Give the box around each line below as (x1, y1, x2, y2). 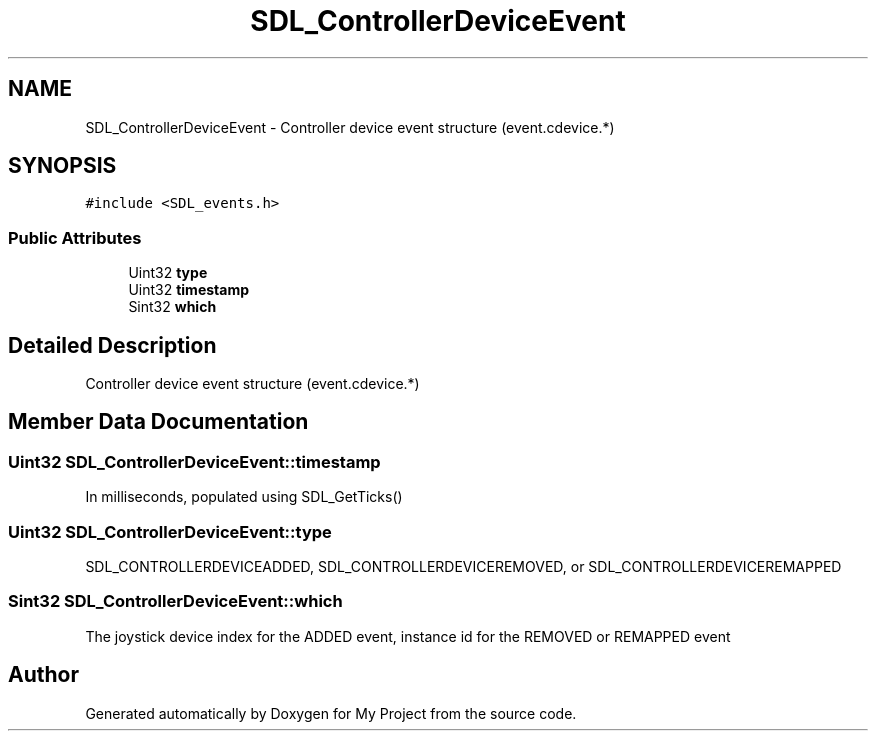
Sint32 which (128, 298, 217, 316)
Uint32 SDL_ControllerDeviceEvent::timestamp (8, 451, 381, 472)
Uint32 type (128, 264, 208, 282)
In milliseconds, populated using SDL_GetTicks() (85, 488, 403, 506)
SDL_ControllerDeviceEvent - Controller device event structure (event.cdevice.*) (85, 118, 615, 136)
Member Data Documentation (8, 409, 309, 435)
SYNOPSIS (8, 153, 117, 179)
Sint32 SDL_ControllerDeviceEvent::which (8, 591, 343, 612)
